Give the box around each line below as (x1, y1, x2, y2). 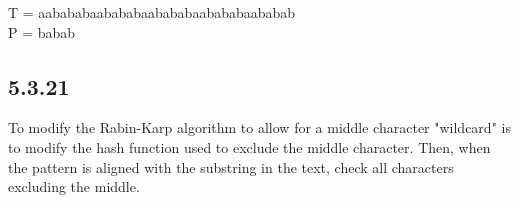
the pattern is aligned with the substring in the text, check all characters (8, 156, 454, 177)
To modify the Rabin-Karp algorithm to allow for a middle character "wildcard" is (8, 117, 511, 138)
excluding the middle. (8, 176, 140, 197)
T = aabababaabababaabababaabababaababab (8, 2, 296, 22)
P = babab (8, 21, 76, 42)
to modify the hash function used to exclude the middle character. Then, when (8, 136, 491, 157)
